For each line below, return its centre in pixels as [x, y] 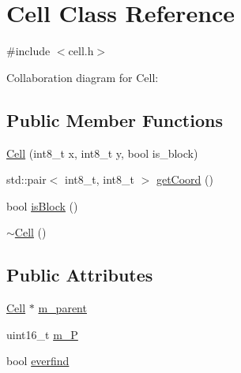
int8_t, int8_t [100, 179]
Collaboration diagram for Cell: [83, 77]
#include [28, 51]
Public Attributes [80, 275]
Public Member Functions [115, 119]
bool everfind [38, 361]
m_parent [62, 308]
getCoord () [185, 179]
